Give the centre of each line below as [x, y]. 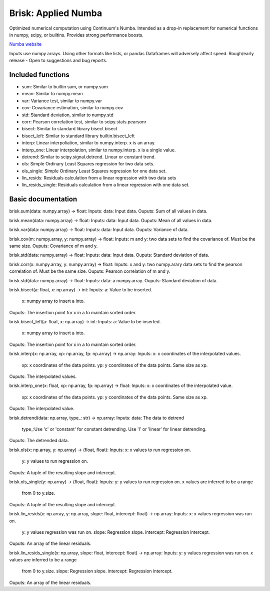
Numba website [25, 44]
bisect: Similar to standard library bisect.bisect [69, 129]
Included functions [39, 74]
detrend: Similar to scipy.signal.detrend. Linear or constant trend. [89, 157]
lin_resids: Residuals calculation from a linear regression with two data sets [99, 178]
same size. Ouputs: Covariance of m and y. [53, 246]
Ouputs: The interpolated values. [43, 376]
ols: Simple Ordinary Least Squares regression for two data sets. [88, 164]
